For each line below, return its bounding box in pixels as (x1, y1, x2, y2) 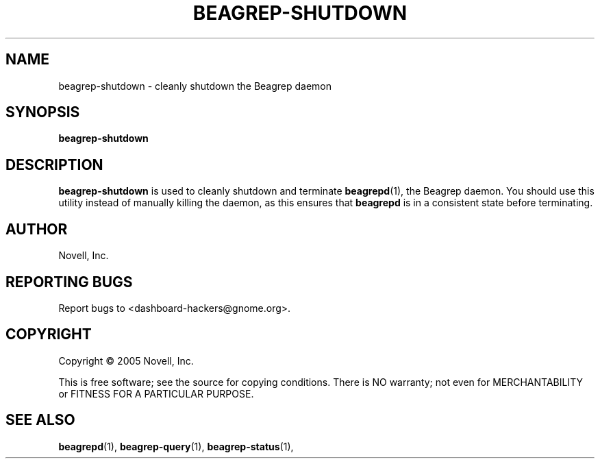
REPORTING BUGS (5, 273, 133, 291)
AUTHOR (5, 220, 68, 238)
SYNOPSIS (5, 103, 80, 121)
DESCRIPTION (5, 156, 103, 173)
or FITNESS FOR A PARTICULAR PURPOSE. (58, 387, 254, 400)
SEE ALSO (5, 411, 75, 429)
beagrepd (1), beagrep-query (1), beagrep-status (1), (58, 440, 294, 452)
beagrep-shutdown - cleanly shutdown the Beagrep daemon (58, 80, 332, 92)
